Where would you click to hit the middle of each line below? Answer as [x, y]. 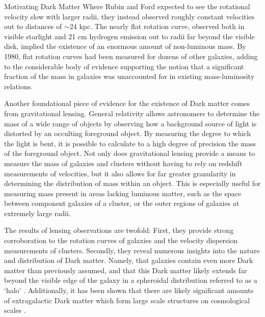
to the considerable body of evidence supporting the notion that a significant [124, 66]
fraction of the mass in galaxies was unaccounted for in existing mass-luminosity [129, 76]
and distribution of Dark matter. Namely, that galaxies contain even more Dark [129, 260]
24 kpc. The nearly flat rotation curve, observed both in [157, 26]
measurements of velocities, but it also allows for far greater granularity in [120, 173]
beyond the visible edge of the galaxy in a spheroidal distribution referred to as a [131, 280]
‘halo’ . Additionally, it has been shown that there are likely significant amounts [129, 290]
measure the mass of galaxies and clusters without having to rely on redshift [123, 163]
